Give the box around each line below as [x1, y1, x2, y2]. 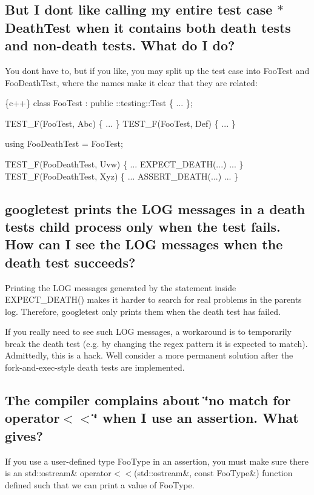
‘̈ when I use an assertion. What [93, 408, 299, 427]
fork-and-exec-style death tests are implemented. [5, 361, 185, 374]
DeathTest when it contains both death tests [5, 18, 291, 36]
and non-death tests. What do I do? [5, 36, 235, 55]
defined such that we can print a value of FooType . [5, 478, 195, 491]
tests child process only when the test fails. [5, 217, 281, 235]
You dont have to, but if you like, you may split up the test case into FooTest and [5, 64, 310, 76]
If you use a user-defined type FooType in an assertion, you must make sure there [5, 454, 309, 467]
